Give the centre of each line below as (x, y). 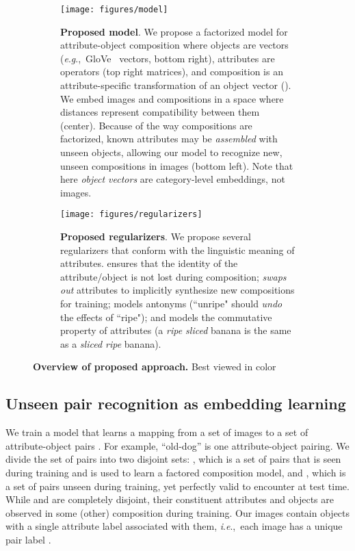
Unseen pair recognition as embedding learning (176, 403)
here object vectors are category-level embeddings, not (173, 179)
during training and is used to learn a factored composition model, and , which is (176, 472)
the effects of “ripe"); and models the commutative (166, 317)
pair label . (28, 539)
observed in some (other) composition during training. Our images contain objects (178, 512)
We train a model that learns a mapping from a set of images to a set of (157, 432)
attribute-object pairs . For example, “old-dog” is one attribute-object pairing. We (177, 445)
